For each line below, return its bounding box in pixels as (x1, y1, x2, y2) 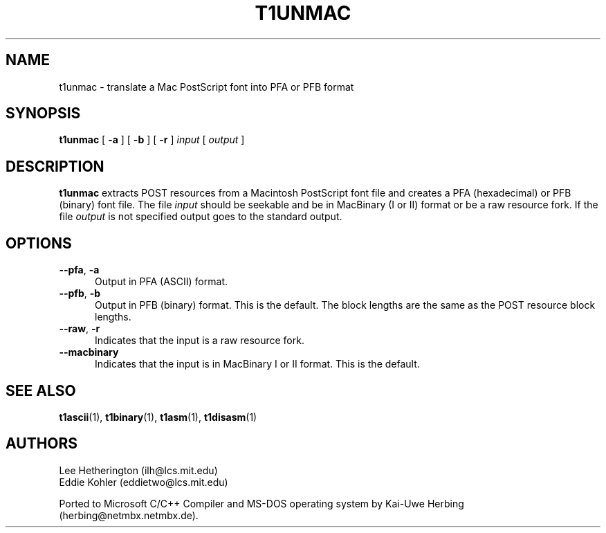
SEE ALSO (6, 381, 76, 399)
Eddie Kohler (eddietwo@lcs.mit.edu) (59, 476, 228, 488)
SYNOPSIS (6, 105, 81, 123)
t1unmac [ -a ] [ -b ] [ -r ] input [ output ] (59, 134, 245, 146)
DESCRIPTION (6, 157, 104, 175)
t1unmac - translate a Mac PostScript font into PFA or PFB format (59, 80, 354, 93)
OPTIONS (6, 234, 72, 252)
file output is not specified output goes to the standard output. (59, 210, 342, 223)
